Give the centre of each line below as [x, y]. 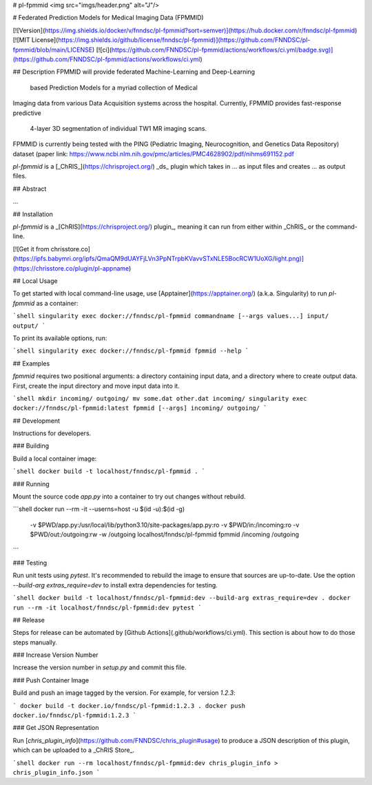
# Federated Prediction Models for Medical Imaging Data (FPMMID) [108, 18]
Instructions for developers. [52, 433]
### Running [31, 484]
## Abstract [30, 189]
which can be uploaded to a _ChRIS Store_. [74, 750]
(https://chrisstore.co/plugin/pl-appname [71, 268]
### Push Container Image [51, 680]
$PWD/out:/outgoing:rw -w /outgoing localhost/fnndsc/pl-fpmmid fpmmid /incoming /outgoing [165, 534]
